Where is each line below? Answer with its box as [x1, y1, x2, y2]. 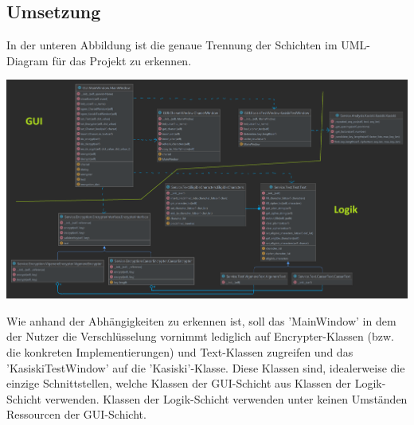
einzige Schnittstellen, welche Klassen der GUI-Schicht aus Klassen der [6, 375, 352, 392]
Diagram [6, 52, 49, 68]
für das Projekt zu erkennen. [52, 52, 192, 68]
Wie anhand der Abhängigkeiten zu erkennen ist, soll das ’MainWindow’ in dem [6, 312, 396, 329]
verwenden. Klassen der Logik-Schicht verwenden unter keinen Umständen [45, 390, 408, 407]
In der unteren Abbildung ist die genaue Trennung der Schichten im [6, 37, 338, 53]
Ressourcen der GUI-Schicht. [6, 406, 146, 423]
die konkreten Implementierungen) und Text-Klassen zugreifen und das [6, 344, 353, 361]
